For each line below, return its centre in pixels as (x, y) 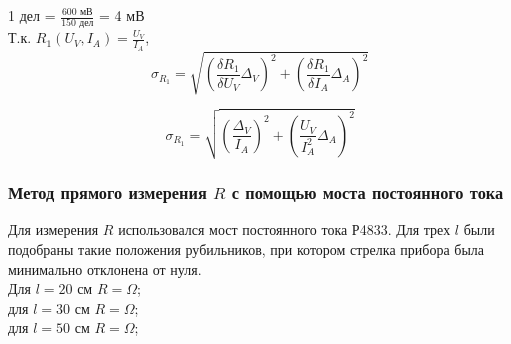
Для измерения (53, 229)
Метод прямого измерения (107, 192)
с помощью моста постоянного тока (367, 192)
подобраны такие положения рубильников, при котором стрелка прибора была (246, 249)
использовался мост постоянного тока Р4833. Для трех (284, 229)
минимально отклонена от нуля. (105, 268)
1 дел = (32, 15)
